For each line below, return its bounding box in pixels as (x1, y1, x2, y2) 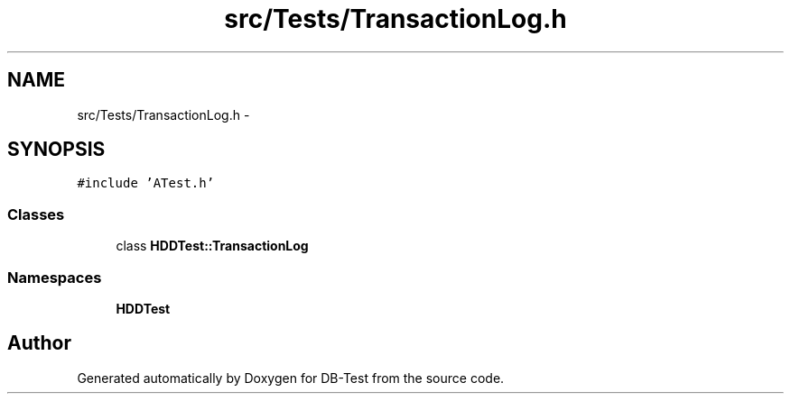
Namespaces (7, 268, 102, 287)
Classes (7, 205, 65, 223)
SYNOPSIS (7, 138, 106, 161)
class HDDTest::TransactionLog (116, 238, 309, 254)
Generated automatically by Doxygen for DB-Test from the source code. (77, 369, 505, 386)
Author (7, 332, 71, 355)
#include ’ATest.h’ (77, 176, 215, 191)
